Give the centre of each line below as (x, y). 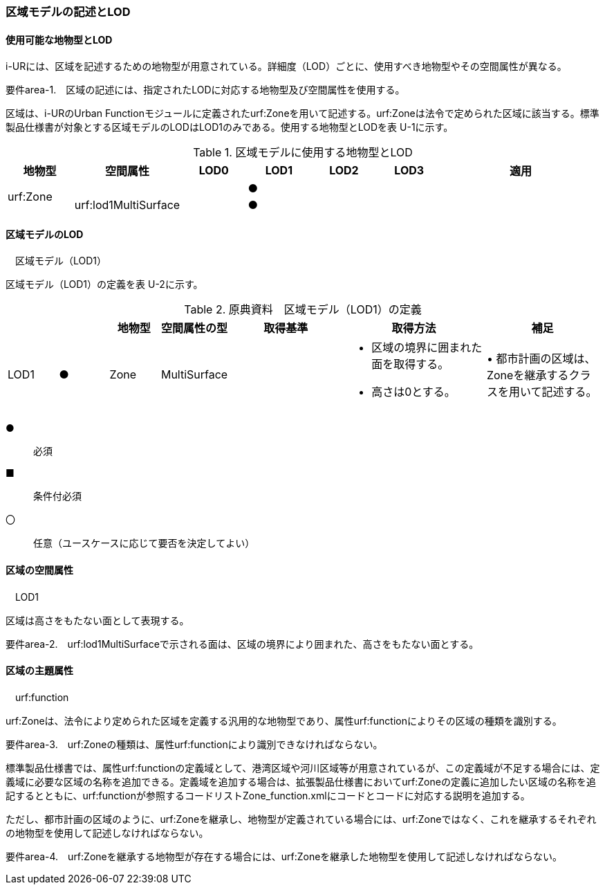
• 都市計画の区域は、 (541, 359)
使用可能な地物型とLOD (59, 39)
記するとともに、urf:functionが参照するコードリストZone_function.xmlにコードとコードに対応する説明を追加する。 (268, 795)
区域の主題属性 (39, 671)
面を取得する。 (410, 364)
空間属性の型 (195, 328)
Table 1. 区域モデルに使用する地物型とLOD (303, 153)
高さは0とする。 (413, 392)
